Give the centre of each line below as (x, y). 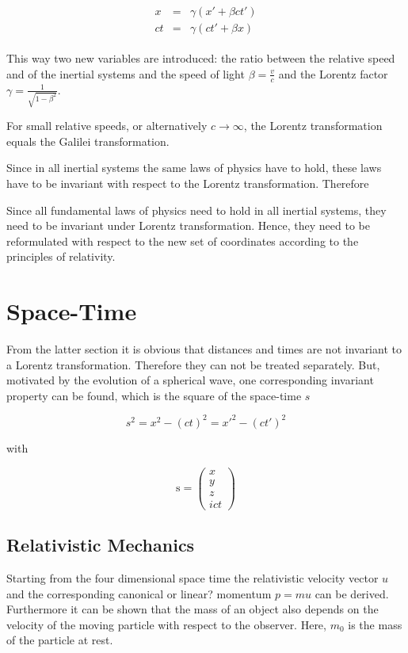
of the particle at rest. (60, 640)
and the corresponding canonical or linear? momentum (139, 593)
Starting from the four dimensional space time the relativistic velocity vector (193, 577)
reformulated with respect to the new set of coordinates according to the (183, 241)
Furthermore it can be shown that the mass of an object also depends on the (193, 609)
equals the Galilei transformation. (88, 141)
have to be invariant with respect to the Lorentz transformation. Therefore (188, 183)
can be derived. (352, 593)
